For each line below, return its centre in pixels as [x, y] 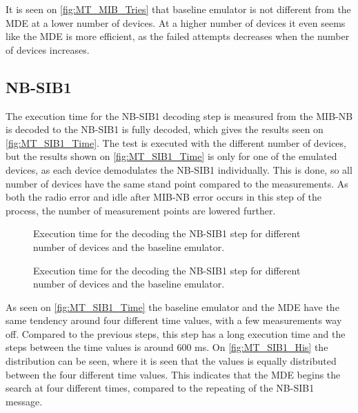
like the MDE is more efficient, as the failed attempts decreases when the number [178, 36]
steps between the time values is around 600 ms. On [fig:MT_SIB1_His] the [167, 347]
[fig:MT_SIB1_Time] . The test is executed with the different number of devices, [176, 142]
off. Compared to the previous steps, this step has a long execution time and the [176, 333]
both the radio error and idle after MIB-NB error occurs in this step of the [163, 197]
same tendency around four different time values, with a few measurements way [174, 320]
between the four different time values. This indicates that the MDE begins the [173, 374]
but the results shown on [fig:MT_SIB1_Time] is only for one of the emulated [171, 156]
